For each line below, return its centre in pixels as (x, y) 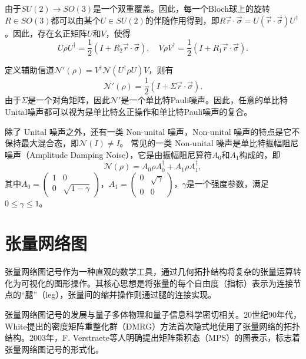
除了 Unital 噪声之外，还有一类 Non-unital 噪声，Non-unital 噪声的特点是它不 (152, 131)
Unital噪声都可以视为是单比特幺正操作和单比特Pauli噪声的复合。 (129, 111)
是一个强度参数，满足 (227, 183)
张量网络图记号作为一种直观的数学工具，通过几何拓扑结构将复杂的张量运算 (149, 271)
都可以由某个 (76, 20)
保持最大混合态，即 (42, 143)
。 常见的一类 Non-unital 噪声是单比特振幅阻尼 (209, 143)
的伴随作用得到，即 (182, 20)
